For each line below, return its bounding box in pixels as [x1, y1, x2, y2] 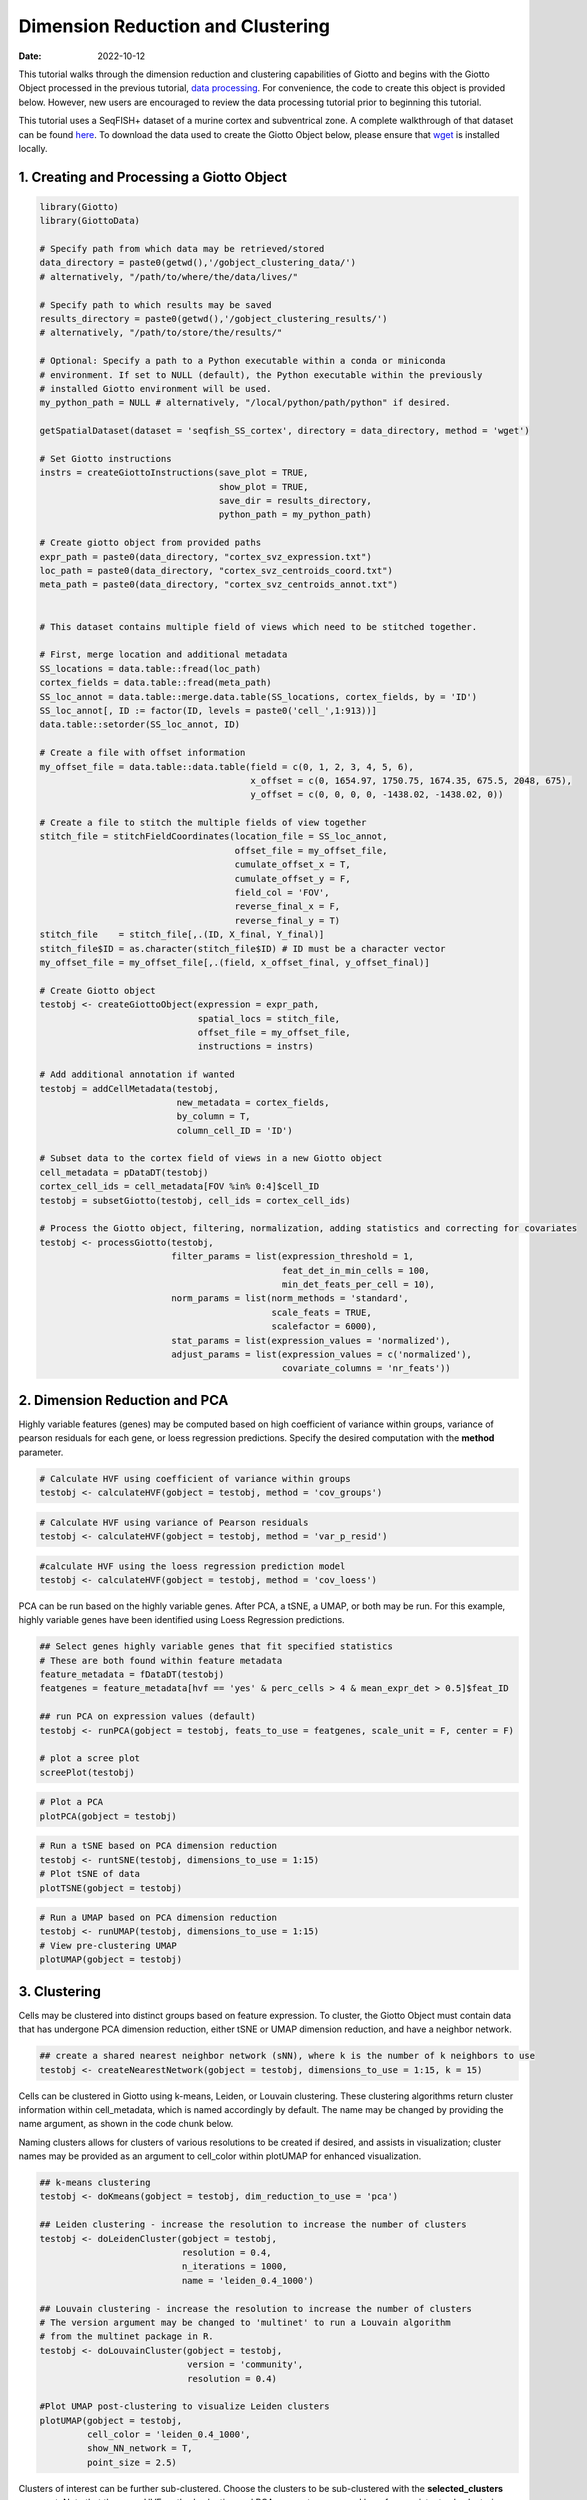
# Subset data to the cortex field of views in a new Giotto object [39, 1153, 383, 1164]
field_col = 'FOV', [234, 887, 330, 899]
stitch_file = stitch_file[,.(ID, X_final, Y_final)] [39, 929, 325, 940]
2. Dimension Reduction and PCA [18, 1391, 229, 1409]
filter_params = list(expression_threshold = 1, [171, 1251, 415, 1262]
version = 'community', [186, 2359, 304, 2370]
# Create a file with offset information [39, 747, 246, 759]
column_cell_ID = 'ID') [176, 1125, 294, 1136]
